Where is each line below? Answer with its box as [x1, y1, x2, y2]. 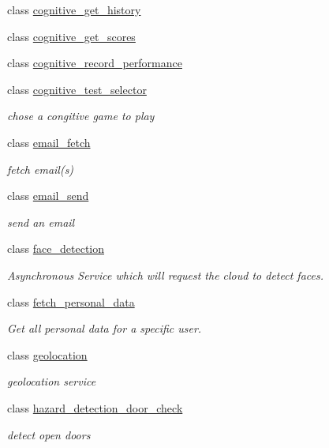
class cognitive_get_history [7, 2, 141, 17]
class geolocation [7, 346, 88, 363]
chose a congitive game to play [7, 107, 155, 124]
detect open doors [7, 426, 91, 442]
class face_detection [7, 240, 105, 257]
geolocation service [7, 373, 96, 390]
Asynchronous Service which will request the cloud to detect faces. [7, 266, 323, 283]
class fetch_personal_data [7, 293, 135, 310]
